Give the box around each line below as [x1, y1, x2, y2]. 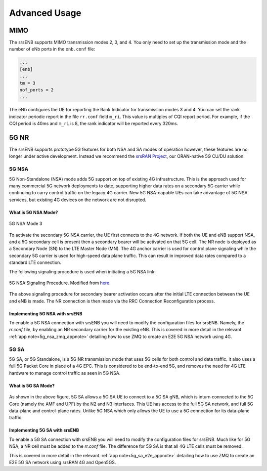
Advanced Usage [9, 7, 82, 18]
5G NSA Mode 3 [9, 220, 43, 227]
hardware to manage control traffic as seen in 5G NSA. [9, 370, 121, 376]
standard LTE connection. [9, 259, 61, 265]
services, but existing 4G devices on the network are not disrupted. [9, 197, 147, 203]
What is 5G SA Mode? [9, 383, 55, 388]
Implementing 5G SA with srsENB [9, 428, 79, 433]
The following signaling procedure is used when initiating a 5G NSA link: [9, 268, 156, 274]
